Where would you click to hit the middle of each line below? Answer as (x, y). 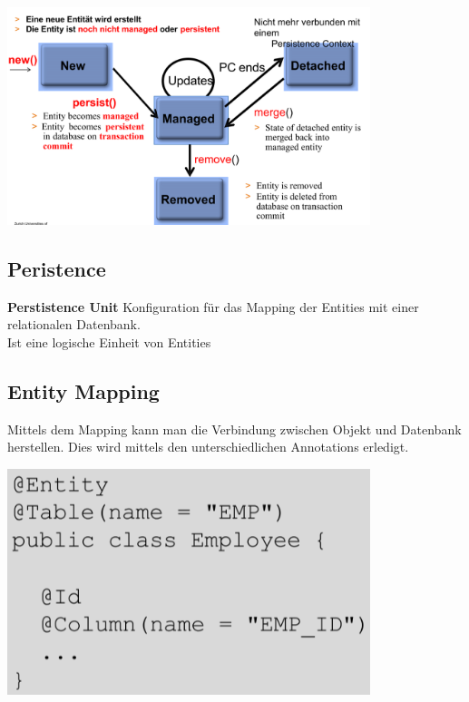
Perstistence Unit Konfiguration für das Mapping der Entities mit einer (213, 306)
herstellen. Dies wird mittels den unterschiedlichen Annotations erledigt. (208, 447)
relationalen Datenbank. (74, 324)
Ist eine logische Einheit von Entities (109, 341)
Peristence (57, 268)
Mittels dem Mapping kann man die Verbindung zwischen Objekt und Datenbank (234, 429)
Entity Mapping (83, 390)
